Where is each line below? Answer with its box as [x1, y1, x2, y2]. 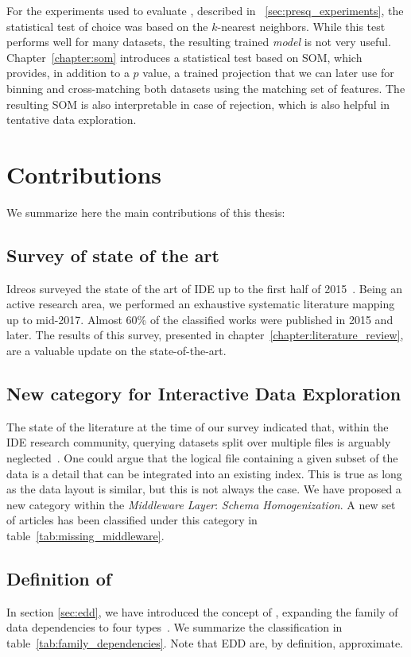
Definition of [6, 566, 112, 590]
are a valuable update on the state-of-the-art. [6, 342, 227, 359]
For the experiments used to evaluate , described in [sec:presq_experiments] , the [6, 2, 404, 18]
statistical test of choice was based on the [6, 17, 208, 34]
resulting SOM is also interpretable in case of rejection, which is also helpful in [6, 95, 390, 112]
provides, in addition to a [6, 64, 130, 81]
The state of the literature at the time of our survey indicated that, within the [6, 418, 389, 435]
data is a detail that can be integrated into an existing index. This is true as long [6, 465, 402, 481]
